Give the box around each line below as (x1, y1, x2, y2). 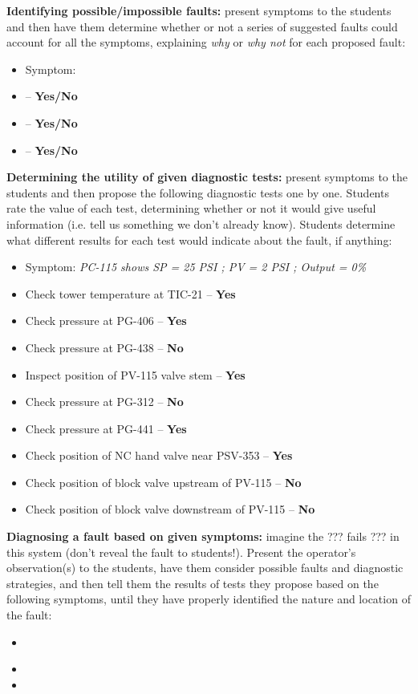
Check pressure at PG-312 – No (25, 393, 184, 410)
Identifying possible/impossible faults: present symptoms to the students (6, 2, 392, 18)
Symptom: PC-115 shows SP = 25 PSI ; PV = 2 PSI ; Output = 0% (25, 258, 367, 275)
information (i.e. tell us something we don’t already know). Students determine (6, 215, 396, 232)
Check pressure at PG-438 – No (25, 339, 184, 355)
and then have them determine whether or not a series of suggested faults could (6, 18, 398, 34)
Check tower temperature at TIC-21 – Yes (25, 285, 236, 302)
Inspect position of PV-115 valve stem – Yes (25, 366, 246, 383)
